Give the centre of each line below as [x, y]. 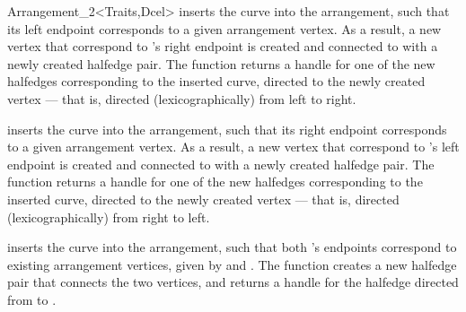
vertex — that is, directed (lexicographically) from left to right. [182, 98]
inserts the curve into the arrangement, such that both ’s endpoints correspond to [232, 247]
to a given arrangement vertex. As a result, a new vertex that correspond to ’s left [233, 147]
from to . [32, 299]
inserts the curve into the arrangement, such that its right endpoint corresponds [227, 129]
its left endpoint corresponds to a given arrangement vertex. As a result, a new [224, 28]
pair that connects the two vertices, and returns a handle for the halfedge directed [233, 282]
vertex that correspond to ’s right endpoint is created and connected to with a [223, 46]
